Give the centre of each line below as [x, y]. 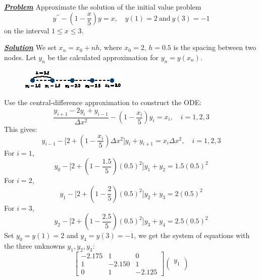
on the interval [27, 30]
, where [111, 47]
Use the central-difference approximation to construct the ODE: [103, 102]
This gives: [21, 129]
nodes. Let [20, 57]
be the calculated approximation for [103, 57]
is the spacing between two [215, 47]
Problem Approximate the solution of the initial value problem [103, 7]
